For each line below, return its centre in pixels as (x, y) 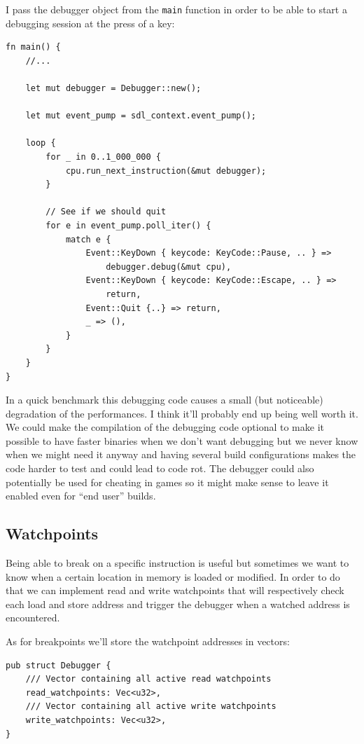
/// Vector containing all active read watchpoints (148, 679)
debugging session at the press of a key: (90, 23)
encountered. (33, 618)
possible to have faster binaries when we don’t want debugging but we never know (182, 440)
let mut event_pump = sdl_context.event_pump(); (141, 116)
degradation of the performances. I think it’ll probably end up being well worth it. (182, 413)
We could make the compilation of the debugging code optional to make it (165, 427)
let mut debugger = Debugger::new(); (113, 89)
